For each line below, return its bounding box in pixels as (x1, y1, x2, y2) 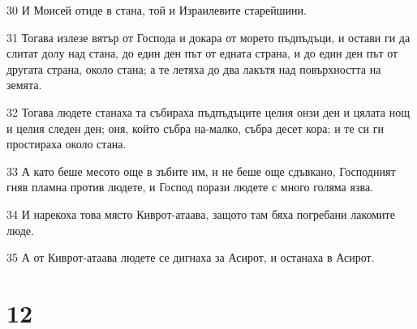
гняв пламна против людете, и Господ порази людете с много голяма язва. (6, 178, 373, 195)
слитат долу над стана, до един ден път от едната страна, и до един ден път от (6, 45, 398, 62)
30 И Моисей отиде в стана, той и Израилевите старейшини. (6, 2, 307, 18)
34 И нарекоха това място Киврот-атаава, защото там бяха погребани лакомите (6, 205, 395, 222)
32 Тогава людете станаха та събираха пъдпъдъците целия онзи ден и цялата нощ (6, 103, 410, 120)
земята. (6, 76, 42, 93)
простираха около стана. (6, 135, 127, 152)
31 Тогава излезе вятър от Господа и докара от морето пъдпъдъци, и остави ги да (6, 28, 411, 45)
